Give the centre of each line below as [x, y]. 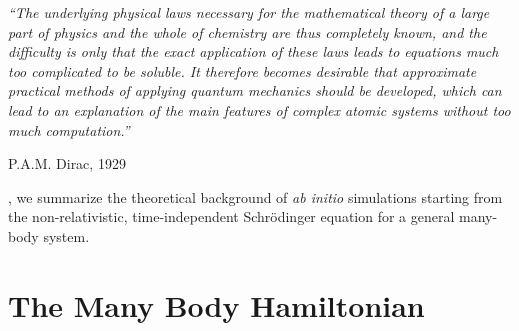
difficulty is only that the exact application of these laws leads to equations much [253, 51]
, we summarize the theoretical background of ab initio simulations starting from [255, 196]
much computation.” [69, 129]
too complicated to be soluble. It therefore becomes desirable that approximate [242, 70]
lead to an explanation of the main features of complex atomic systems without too [259, 109]
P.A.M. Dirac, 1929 [67, 163]
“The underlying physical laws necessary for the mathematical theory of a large [249, 12]
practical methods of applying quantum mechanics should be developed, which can [255, 90]
